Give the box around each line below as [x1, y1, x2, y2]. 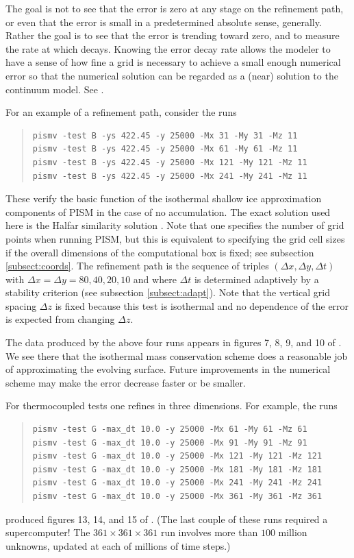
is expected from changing [5, 312, 115, 326]
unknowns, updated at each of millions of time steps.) [5, 538, 231, 553]
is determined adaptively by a [194, 271, 319, 286]
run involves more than [160, 525, 258, 539]
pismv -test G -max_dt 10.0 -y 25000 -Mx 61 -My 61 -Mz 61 [32, 424, 307, 435]
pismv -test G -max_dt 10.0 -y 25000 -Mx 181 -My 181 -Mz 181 [32, 464, 323, 474]
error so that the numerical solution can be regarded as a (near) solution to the [5, 68, 338, 82]
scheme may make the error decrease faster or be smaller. [5, 375, 246, 389]
